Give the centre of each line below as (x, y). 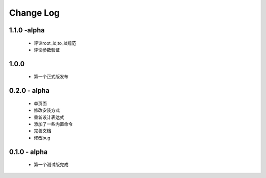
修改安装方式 (47, 110)
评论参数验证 (47, 50)
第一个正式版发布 (51, 76)
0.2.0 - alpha (29, 91)
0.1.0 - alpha (28, 152)
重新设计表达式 (49, 117)
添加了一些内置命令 (53, 124)
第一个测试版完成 (51, 165)
